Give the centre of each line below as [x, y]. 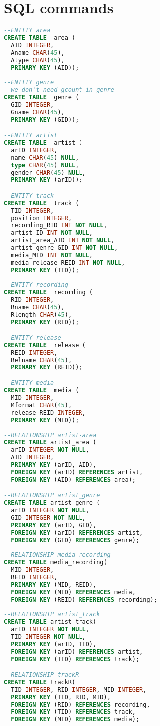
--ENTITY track [29, 195]
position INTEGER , [41, 218]
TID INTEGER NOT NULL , [48, 636]
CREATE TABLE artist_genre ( [52, 503]
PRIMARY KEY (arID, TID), [54, 644]
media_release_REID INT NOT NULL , [68, 262]
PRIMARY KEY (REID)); [47, 367]
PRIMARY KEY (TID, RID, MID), [61, 697]
